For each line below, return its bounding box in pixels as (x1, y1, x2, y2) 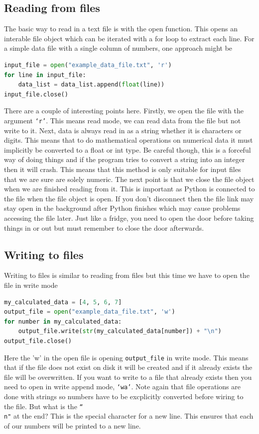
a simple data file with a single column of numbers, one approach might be (4, 43, 233, 53)
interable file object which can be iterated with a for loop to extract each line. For (4, 33, 255, 43)
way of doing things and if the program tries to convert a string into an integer (4, 154, 245, 165)
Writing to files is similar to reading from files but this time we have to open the (4, 270, 250, 280)
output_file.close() (4, 337, 72, 345)
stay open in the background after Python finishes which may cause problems (4, 203, 241, 213)
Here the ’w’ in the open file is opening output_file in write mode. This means (4, 352, 249, 362)
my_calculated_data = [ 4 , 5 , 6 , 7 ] (4, 298, 122, 306)
